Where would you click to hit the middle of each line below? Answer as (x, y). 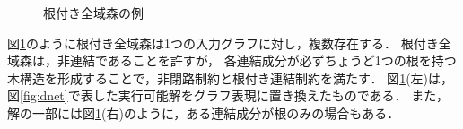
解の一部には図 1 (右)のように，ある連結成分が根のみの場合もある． (204, 112)
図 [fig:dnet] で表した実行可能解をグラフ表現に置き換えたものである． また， (228, 95)
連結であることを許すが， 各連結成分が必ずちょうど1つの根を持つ (263, 60)
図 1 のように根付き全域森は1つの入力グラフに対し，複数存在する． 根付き (223, 43)
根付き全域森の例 (93, 13)
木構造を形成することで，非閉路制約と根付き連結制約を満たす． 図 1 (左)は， (231, 77)
